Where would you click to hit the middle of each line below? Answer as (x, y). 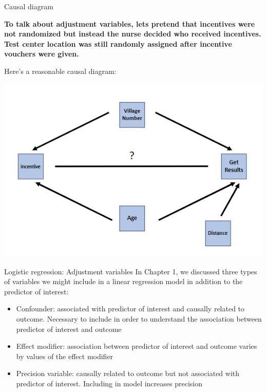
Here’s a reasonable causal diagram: (60, 71)
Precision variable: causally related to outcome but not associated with (128, 373)
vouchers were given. (42, 54)
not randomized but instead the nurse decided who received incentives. (133, 34)
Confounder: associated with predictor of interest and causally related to (130, 309)
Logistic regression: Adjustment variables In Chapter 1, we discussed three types (131, 271)
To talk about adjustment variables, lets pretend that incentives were (130, 23)
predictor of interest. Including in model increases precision (109, 383)
